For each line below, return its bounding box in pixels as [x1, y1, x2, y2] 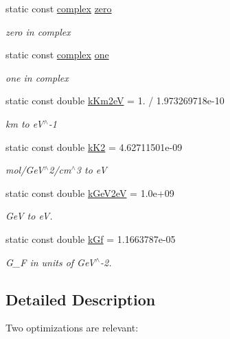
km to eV [5, 116, 44, 130]
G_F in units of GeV [5, 255, 95, 269]
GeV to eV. [5, 209, 53, 223]
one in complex [5, 70, 69, 84]
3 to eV [76, 163, 107, 177]
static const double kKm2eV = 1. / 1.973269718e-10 [5, 93, 225, 108]
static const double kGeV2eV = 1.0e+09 [5, 185, 174, 200]
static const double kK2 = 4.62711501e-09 [5, 139, 183, 154]
